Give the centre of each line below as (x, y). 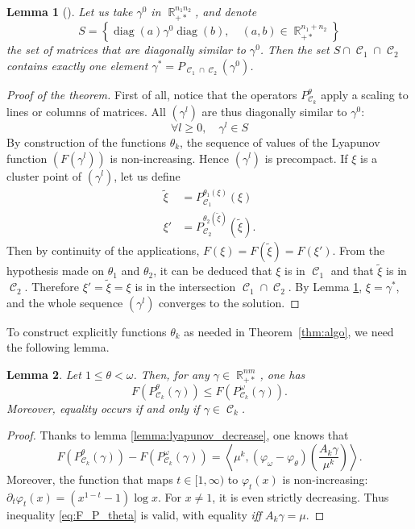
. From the (359, 250)
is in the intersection (185, 287)
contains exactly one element (77, 66)
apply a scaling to (365, 95)
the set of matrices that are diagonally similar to (126, 50)
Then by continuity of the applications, (103, 250)
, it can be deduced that (213, 271)
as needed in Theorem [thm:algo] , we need (289, 331)
